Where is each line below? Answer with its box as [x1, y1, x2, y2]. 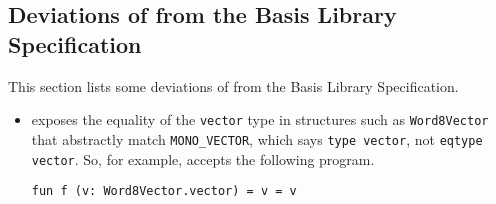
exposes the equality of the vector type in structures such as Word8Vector [31, 109, 489, 130]
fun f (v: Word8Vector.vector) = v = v [31, 184, 297, 199]
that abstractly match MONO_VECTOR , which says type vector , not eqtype [31, 128, 483, 149]
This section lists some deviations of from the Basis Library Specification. [8, 75, 459, 96]
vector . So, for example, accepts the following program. [31, 148, 375, 169]
